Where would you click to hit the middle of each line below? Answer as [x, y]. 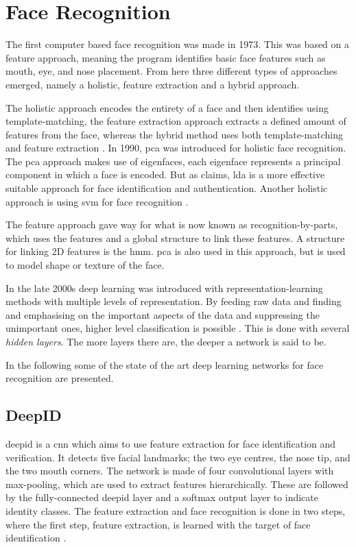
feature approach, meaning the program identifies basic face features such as [166, 57]
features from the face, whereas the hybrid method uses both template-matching [175, 134]
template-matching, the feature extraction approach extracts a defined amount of [176, 121]
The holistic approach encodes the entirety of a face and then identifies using [167, 107]
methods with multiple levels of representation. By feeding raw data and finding [174, 301]
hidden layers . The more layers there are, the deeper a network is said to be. [166, 341]
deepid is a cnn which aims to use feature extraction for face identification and [171, 443]
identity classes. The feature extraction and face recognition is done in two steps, [176, 510]
